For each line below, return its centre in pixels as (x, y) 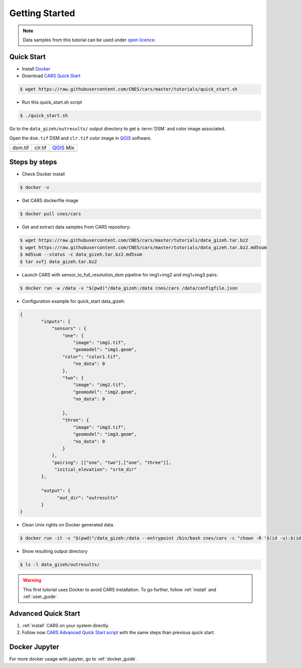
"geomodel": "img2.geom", (105, 392)
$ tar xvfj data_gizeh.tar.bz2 (59, 261)
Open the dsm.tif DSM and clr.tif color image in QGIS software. (81, 138)
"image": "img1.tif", (100, 343)
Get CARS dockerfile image (50, 201)
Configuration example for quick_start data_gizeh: (73, 301)
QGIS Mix (63, 148)
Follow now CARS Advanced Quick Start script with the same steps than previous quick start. (119, 633)
